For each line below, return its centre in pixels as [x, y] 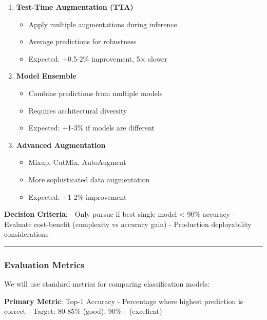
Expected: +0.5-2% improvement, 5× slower [98, 58]
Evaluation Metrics [44, 264]
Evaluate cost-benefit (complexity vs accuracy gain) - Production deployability [128, 224]
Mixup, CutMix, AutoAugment [77, 162]
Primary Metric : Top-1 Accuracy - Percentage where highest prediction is [124, 301]
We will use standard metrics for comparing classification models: [107, 284]
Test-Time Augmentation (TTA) [75, 7]
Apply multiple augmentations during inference [103, 24]
